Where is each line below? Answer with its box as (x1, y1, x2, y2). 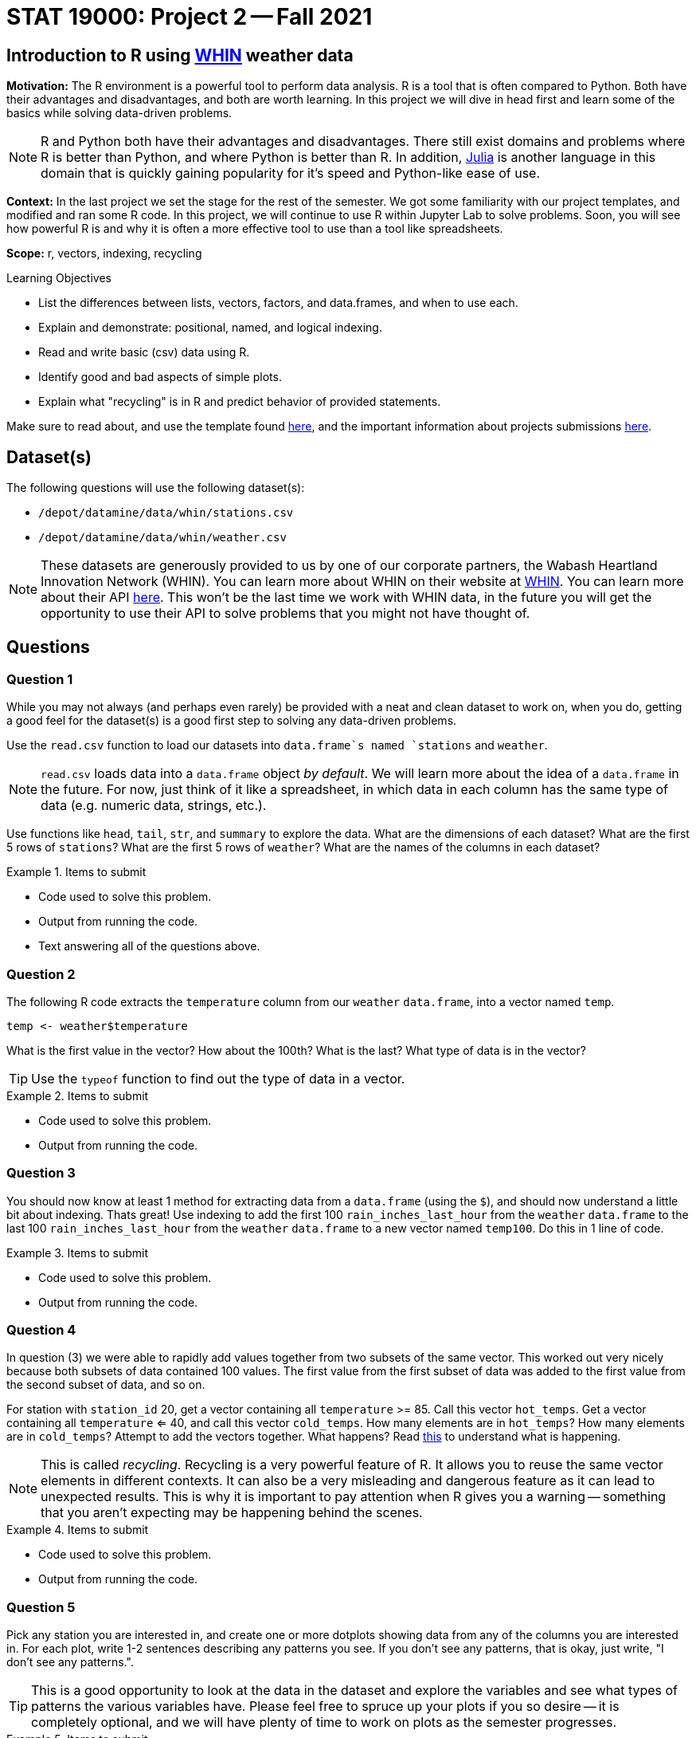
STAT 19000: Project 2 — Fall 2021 (6, 3, 373, 30)
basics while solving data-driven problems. (6, 106, 233, 120)
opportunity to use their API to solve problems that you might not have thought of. (41, 605, 530, 622)
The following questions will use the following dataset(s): (6, 481, 305, 495)
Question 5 (6, 1598, 76, 1615)
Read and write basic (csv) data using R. (38, 345, 250, 360)
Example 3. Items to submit (6, 1245, 148, 1260)
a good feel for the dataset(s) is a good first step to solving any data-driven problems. (6, 714, 457, 728)
